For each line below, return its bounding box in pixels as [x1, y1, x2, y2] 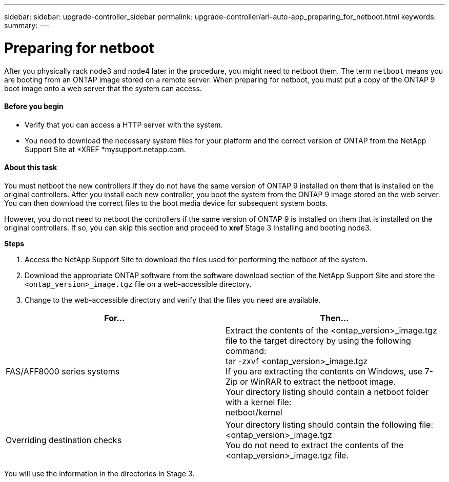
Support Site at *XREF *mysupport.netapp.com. [25, 144, 186, 154]
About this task [4, 163, 57, 172]
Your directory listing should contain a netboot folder [226, 386, 429, 397]
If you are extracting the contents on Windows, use [226, 366, 423, 376]
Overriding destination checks [6, 434, 122, 445]
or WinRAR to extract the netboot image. [240, 376, 396, 387]
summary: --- [4, 21, 50, 30]
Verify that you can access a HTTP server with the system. [25, 120, 223, 129]
